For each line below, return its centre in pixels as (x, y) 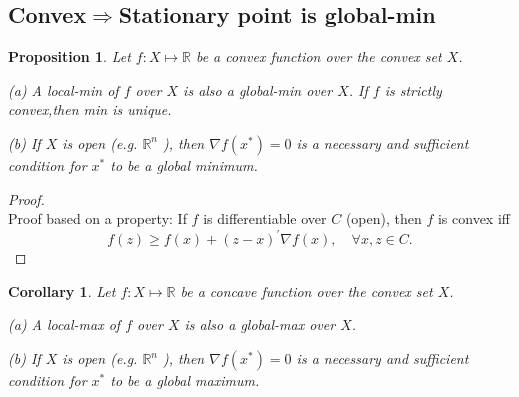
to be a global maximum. (185, 380)
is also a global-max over (260, 324)
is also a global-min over (258, 89)
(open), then (383, 218)
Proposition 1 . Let (69, 56)
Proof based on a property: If (97, 218)
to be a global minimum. (184, 164)
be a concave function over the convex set (306, 290)
